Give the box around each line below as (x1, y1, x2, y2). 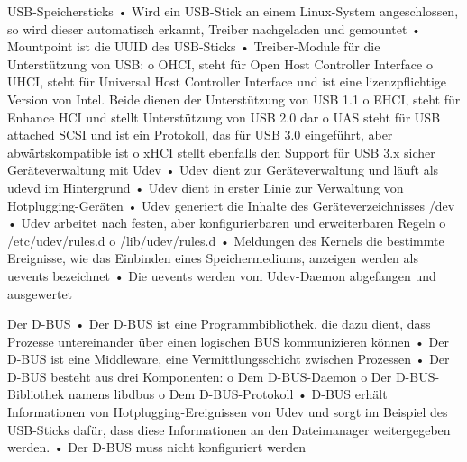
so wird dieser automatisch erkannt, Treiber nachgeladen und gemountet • (7, 19, 421, 38)
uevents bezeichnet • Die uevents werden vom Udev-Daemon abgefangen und (7, 266, 436, 285)
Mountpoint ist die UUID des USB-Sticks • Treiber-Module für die (7, 37, 380, 56)
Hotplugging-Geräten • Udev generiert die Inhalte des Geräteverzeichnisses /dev (7, 195, 455, 214)
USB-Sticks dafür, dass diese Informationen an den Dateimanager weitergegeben (7, 420, 451, 439)
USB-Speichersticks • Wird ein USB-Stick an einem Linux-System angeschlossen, (7, 2, 459, 20)
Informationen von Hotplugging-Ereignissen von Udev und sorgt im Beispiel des (7, 403, 448, 421)
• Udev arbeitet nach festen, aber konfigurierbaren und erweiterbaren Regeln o (7, 213, 446, 232)
